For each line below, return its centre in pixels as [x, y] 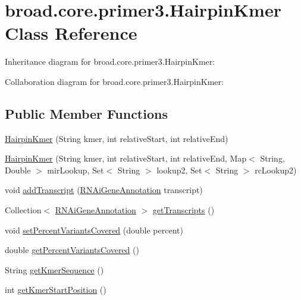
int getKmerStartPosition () [56, 290]
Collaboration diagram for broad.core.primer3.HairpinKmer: [114, 81]
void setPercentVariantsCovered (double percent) [94, 230]
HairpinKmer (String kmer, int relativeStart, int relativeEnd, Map [126, 158]
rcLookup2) [276, 170]
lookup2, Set [179, 170]
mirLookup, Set [76, 170]
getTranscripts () [184, 210]
